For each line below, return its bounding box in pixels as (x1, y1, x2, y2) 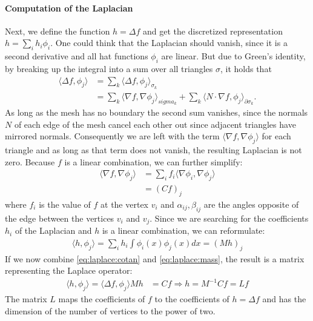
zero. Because (5, 155, 55, 168)
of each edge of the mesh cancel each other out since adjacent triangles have (14, 117, 296, 130)
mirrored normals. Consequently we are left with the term (5, 130, 220, 142)
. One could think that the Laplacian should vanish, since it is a (50, 36, 288, 49)
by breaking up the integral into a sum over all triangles (5, 62, 213, 74)
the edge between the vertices (5, 211, 114, 224)
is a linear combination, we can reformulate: (102, 224, 265, 237)
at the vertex (100, 197, 148, 210)
